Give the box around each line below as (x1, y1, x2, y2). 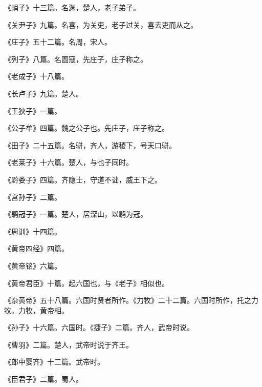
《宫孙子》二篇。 (4, 191, 61, 202)
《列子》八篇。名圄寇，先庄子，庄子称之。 (4, 53, 147, 64)
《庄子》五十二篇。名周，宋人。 (4, 36, 112, 47)
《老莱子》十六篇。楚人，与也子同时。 (4, 157, 133, 168)
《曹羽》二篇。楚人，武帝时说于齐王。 (4, 339, 133, 350)
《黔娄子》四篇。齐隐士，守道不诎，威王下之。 (4, 174, 162, 185)
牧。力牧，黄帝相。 (4, 304, 69, 315)
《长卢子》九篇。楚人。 (4, 88, 83, 98)
